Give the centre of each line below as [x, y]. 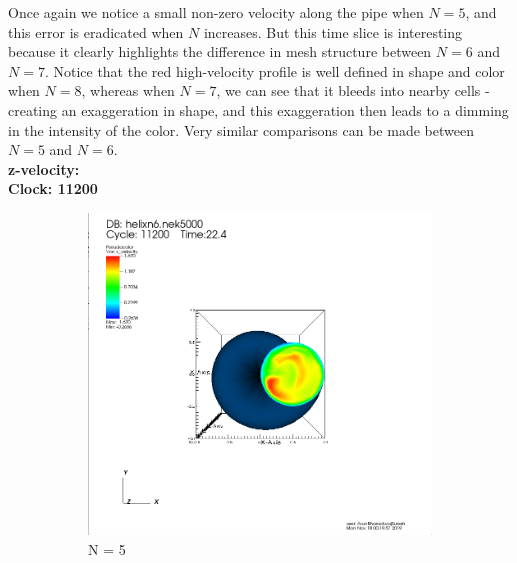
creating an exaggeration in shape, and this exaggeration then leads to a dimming [258, 109]
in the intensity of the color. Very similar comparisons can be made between [241, 129]
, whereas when [128, 90]
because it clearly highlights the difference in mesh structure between [220, 51]
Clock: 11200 [53, 188]
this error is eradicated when [96, 31]
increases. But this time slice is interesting [333, 31]
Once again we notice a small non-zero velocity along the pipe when [216, 12]
